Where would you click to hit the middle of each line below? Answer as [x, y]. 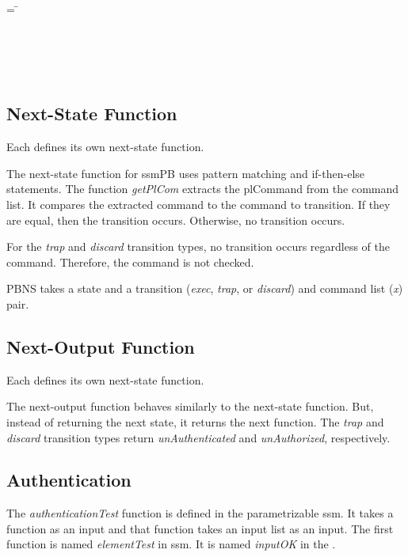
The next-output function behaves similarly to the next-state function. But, [190, 406]
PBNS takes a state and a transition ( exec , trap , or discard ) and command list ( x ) [205, 288]
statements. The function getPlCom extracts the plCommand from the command [203, 189]
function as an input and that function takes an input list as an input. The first [200, 528]
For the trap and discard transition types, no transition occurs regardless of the [198, 246]
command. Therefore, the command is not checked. [130, 261]
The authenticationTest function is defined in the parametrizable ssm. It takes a [200, 513]
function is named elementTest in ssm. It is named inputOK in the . [171, 544]
